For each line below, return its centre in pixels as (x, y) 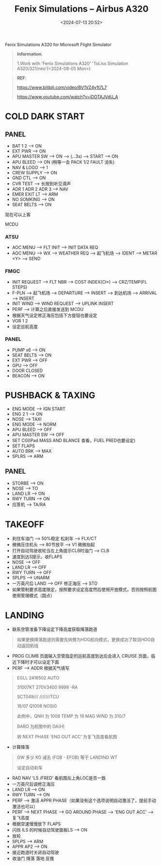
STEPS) (20, 287)
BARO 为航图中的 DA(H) (41, 727)
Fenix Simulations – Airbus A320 (81, 9)
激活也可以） (25, 807)
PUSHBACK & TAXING (50, 396)
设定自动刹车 (30, 768)
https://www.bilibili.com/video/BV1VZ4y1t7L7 (62, 87)
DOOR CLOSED (27, 371)
